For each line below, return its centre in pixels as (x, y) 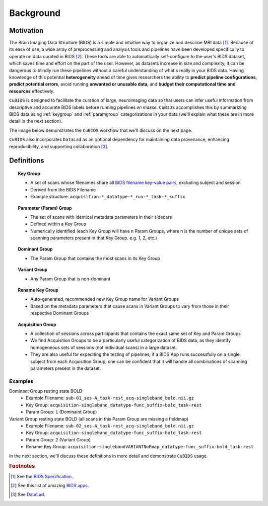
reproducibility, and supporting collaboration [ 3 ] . (59, 146)
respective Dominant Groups (60, 313)
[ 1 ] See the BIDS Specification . (42, 476)
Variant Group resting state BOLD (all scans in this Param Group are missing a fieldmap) (99, 419)
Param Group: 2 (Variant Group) (59, 439)
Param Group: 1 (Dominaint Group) (62, 412)
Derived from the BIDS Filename (63, 189)
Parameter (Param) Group (45, 208)
